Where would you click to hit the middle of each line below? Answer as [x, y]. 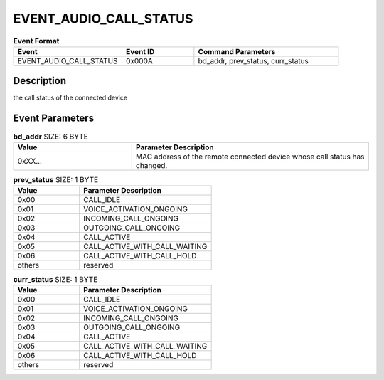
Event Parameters [54, 118]
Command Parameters [237, 51]
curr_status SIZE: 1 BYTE [55, 280]
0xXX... [30, 161]
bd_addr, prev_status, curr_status [254, 60]
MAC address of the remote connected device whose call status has [250, 157]
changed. [151, 165]
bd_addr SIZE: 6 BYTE [50, 137]
